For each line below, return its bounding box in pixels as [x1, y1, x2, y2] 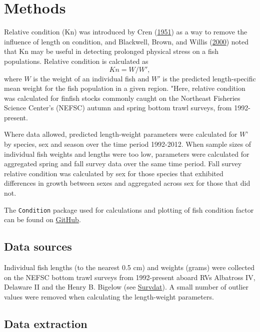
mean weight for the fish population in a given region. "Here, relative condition [4, 83, 245, 93]
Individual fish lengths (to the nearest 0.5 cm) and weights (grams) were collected [4, 262, 254, 273]
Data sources [4, 239, 72, 254]
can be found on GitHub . [4, 214, 81, 225]
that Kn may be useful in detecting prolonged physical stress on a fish [4, 46, 219, 56]
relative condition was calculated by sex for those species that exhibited [4, 168, 223, 178]
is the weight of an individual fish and [33, 73, 149, 83]
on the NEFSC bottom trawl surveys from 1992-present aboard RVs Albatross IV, [4, 272, 255, 282]
